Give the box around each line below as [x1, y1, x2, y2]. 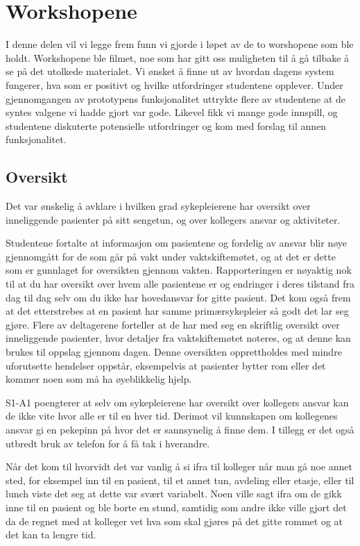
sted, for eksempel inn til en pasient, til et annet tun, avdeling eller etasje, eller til [6, 472, 354, 487]
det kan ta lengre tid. [6, 527, 96, 542]
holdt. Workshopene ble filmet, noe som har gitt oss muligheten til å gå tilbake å [6, 50, 350, 65]
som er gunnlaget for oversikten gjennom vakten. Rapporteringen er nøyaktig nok [6, 263, 352, 277]
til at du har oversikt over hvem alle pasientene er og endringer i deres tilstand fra [6, 276, 355, 291]
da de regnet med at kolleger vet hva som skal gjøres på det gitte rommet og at [6, 513, 343, 528]
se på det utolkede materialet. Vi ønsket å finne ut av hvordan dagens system [6, 64, 334, 78]
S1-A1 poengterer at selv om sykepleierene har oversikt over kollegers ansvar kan [6, 395, 349, 409]
